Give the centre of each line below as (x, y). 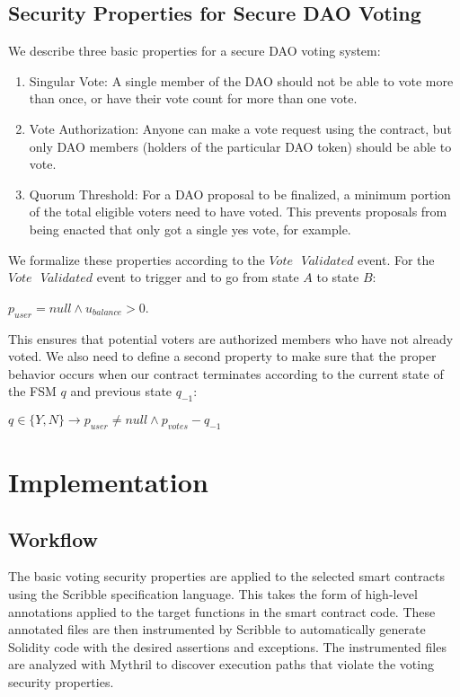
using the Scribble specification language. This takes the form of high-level (213, 594)
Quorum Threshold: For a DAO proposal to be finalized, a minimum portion (240, 194)
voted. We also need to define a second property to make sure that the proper (222, 356)
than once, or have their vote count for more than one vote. (193, 98)
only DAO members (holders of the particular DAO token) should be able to (240, 146)
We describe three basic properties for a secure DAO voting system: (195, 51)
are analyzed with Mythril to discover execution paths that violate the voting (221, 664)
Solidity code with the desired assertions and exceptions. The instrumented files (227, 646)
